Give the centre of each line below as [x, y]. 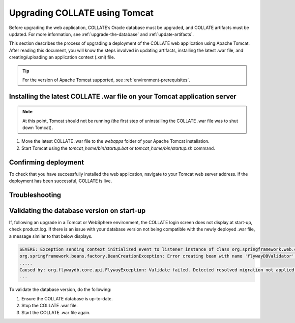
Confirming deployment [46, 162]
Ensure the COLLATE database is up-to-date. [67, 298]
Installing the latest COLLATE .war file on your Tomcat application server [123, 96]
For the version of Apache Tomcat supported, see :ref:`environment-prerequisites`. [106, 80]
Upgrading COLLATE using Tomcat [81, 13]
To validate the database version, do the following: [60, 290]
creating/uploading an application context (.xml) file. [62, 57]
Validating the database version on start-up [77, 210]
